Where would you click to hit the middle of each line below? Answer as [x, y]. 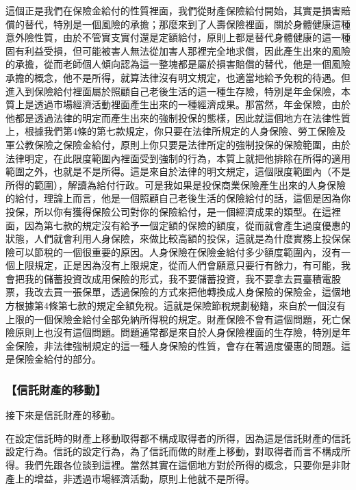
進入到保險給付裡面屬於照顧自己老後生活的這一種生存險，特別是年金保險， [173, 91]
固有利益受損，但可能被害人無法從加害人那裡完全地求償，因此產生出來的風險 [178, 50]
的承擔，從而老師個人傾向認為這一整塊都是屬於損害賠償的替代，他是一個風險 [178, 64]
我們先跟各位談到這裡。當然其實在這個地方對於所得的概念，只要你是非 [182, 465]
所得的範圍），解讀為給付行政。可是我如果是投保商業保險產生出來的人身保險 [176, 184]
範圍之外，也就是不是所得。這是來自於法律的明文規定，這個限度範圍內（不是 [178, 171]
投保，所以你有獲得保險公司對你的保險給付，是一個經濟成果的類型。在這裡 [173, 211]
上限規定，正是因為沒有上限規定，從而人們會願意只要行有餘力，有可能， [178, 265]
